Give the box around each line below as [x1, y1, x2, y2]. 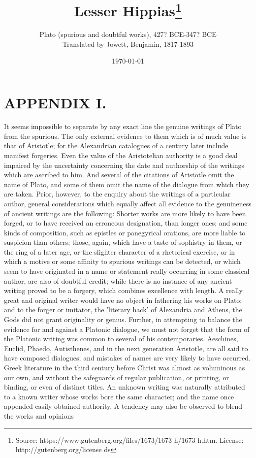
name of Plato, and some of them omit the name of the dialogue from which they [4, 179, 250, 189]
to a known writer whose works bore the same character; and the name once [4, 391, 234, 401]
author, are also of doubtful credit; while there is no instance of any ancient [4, 275, 232, 286]
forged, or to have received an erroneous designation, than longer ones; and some [4, 218, 248, 228]
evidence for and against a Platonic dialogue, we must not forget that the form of [4, 324, 250, 334]
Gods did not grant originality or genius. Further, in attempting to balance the [4, 314, 242, 325]
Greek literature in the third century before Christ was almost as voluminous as [4, 362, 245, 373]
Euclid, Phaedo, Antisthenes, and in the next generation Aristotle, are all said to [4, 343, 248, 353]
